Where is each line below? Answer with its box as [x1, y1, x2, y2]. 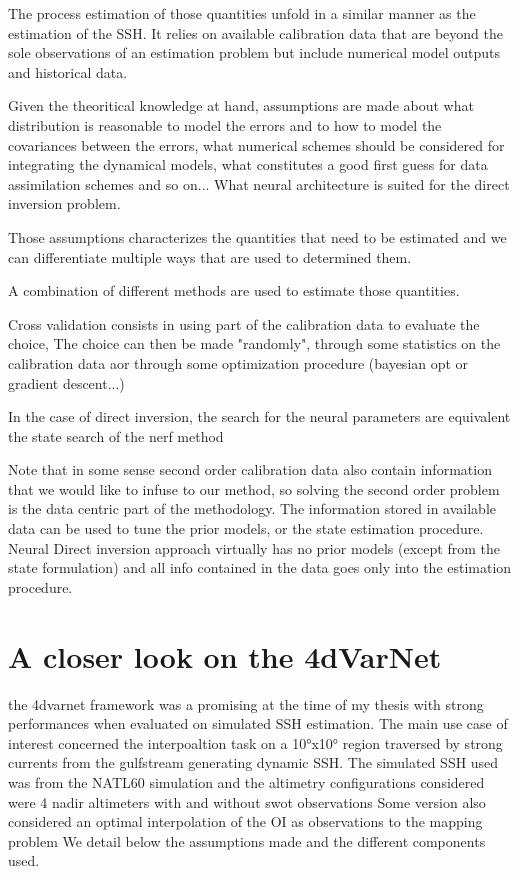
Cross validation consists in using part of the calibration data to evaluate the [8, 313, 480, 334]
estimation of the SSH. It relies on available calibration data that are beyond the [8, 22, 503, 43]
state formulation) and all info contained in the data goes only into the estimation [8, 557, 512, 578]
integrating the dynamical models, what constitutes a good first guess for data [8, 154, 488, 175]
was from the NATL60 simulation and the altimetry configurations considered [8, 771, 485, 792]
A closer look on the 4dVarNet [8, 635, 442, 676]
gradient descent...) [8, 372, 125, 393]
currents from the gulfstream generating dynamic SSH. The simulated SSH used [8, 752, 499, 773]
